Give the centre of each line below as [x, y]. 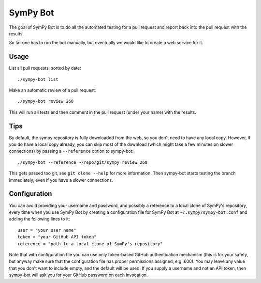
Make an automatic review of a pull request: [52, 90]
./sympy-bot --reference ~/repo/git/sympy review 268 [82, 162]
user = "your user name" [47, 230]
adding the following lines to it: [39, 219]
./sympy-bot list [38, 79]
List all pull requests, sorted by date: [45, 68]
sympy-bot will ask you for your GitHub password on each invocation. [78, 275]
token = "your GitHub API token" [57, 237]
